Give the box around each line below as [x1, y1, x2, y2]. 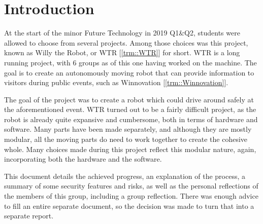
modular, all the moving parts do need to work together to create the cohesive [4, 134, 248, 144]
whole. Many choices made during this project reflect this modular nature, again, [4, 143, 256, 154]
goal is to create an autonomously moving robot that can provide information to [4, 67, 254, 78]
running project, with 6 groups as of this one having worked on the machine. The [4, 57, 257, 67]
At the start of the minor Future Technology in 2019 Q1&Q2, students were [4, 27, 240, 38]
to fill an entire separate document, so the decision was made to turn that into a [4, 200, 254, 211]
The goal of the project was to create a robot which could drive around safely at [4, 94, 254, 104]
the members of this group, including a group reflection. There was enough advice [4, 191, 258, 201]
